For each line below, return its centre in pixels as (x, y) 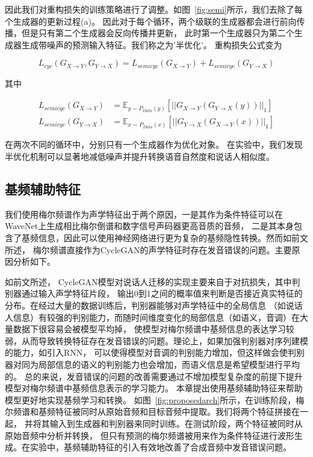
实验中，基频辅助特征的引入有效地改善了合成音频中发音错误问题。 (160, 447)
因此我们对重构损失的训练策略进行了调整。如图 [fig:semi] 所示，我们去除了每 (154, 9)
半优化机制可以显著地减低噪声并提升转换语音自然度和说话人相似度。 (140, 156)
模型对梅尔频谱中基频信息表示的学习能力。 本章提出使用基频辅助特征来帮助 (154, 388)
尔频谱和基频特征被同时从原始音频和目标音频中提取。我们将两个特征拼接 (148, 411)
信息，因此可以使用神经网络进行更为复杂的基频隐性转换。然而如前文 (173, 238)
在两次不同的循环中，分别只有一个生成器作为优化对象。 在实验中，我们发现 (154, 144)
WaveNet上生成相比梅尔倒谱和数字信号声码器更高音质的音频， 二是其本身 (149, 226)
